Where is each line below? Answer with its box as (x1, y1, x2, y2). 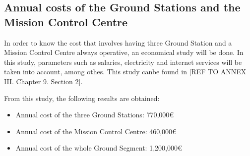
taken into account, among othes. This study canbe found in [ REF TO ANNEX (4, 66, 247, 77)
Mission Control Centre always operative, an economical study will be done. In (4, 47, 244, 57)
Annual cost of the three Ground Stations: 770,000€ (15, 109, 174, 120)
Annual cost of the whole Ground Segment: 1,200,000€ (15, 143, 182, 153)
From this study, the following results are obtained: (4, 93, 160, 103)
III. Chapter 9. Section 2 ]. (4, 76, 83, 86)
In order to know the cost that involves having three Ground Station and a (4, 37, 232, 48)
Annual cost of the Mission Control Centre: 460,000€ (15, 126, 177, 136)
